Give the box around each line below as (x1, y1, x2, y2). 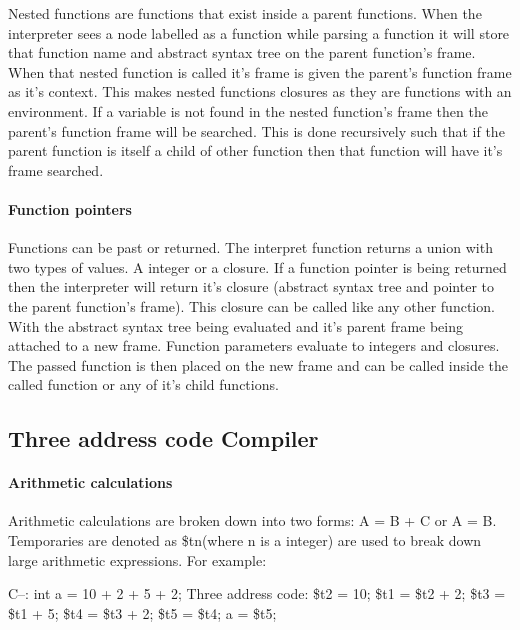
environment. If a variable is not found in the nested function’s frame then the (8, 100, 488, 121)
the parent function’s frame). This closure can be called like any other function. (8, 295, 495, 316)
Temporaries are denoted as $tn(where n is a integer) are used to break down (8, 530, 482, 551)
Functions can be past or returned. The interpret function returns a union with (8, 237, 493, 258)
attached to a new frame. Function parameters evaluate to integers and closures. (8, 335, 500, 356)
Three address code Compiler (8, 423, 319, 454)
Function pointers (8, 198, 132, 219)
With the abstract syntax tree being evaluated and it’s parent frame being (8, 315, 464, 336)
